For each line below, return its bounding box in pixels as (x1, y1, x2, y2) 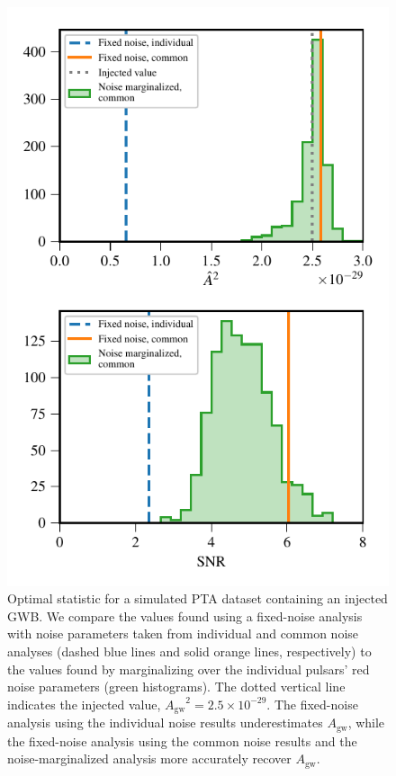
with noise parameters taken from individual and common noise (7, 624, 359, 643)
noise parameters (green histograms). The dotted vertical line (7, 677, 346, 696)
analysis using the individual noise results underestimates (7, 713, 323, 732)
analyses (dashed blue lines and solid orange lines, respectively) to (7, 641, 372, 660)
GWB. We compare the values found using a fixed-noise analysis (7, 606, 363, 625)
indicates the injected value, (7, 694, 161, 713)
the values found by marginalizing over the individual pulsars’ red (7, 659, 370, 678)
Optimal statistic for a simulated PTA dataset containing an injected (7, 589, 388, 608)
